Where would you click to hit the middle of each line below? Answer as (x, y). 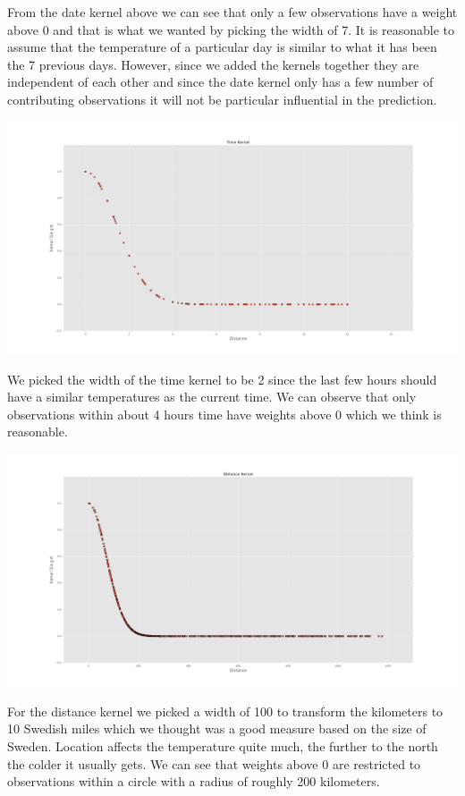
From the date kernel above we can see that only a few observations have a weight (232, 12)
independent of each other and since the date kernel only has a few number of (220, 82)
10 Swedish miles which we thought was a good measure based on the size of (217, 728)
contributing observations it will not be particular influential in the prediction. (222, 99)
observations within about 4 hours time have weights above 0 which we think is (224, 414)
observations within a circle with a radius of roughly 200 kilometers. (194, 781)
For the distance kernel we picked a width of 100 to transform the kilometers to (225, 711)
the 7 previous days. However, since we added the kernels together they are (213, 64)
